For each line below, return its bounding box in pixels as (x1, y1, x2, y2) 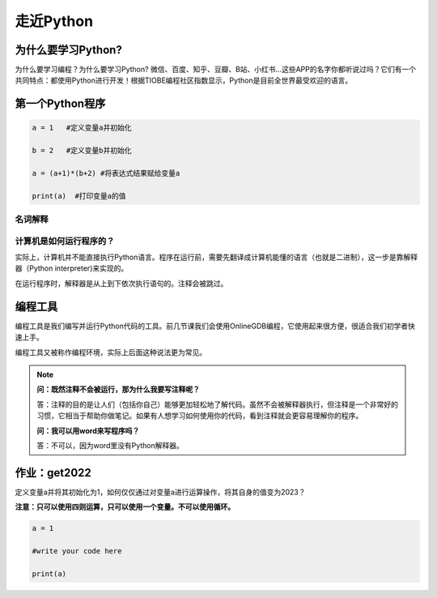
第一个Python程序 (15, 97, 106, 111)
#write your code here (32, 546, 122, 555)
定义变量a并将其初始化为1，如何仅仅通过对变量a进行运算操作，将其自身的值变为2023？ (15, 487, 306, 497)
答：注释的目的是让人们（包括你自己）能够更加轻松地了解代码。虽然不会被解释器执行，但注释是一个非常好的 (36, 399, 398, 409)
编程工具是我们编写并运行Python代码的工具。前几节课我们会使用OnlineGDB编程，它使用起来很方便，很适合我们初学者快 (15, 321, 416, 331)
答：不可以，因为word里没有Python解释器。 (36, 440, 184, 450)
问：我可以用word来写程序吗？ (36, 425, 140, 435)
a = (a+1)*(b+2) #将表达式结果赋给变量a (32, 169, 180, 178)
